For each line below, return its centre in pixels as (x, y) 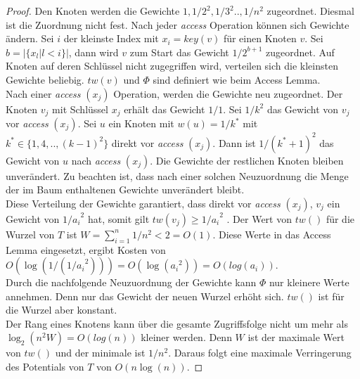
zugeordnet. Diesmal (310, 11)
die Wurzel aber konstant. (62, 310)
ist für (331, 296)
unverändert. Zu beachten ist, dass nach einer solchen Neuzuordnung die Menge (177, 175)
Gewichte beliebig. (45, 79)
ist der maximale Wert (296, 337)
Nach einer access (43, 93)
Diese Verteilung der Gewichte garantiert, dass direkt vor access (143, 203)
